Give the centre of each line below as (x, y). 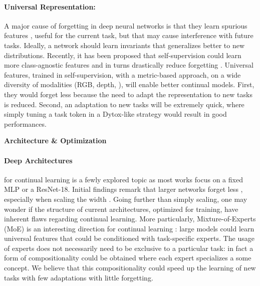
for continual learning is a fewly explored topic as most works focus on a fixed (123, 179)
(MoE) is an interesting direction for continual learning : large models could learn (129, 228)
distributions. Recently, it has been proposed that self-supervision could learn (123, 55)
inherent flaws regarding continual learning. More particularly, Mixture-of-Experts (130, 219)
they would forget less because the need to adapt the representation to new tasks (128, 94)
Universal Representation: (50, 6)
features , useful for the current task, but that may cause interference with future (129, 35)
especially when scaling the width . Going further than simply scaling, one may (126, 199)
